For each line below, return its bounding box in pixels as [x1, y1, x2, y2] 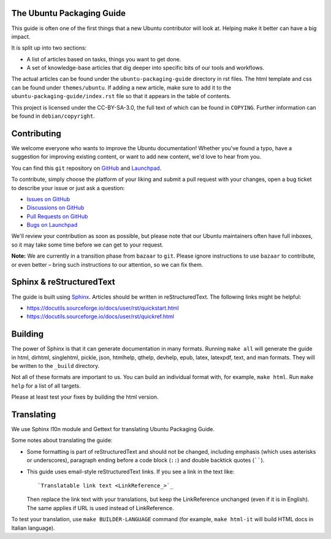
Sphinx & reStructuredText [11, 277, 116, 288]
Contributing [11, 128, 61, 139]
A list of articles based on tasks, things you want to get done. [26, 55, 181, 63]
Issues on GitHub [26, 195, 70, 202]
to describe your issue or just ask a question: [11, 184, 125, 191]
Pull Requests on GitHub [26, 212, 88, 220]
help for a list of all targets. [11, 382, 81, 389]
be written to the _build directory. [11, 362, 100, 369]
